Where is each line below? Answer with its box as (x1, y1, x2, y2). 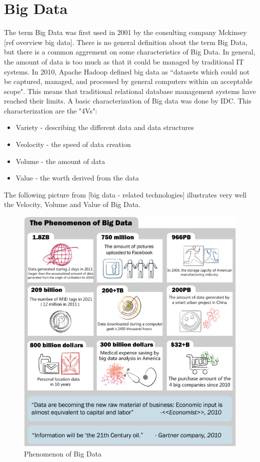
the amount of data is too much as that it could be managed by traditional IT (4, 56, 244, 66)
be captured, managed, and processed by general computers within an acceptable (4, 76, 252, 86)
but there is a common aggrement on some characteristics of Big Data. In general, (4, 46, 255, 57)
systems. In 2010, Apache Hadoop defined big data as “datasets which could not (4, 66, 250, 76)
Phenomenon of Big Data (24, 448, 101, 458)
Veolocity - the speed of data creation (15, 139, 131, 149)
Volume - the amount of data (15, 155, 105, 166)
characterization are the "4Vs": (4, 105, 97, 115)
